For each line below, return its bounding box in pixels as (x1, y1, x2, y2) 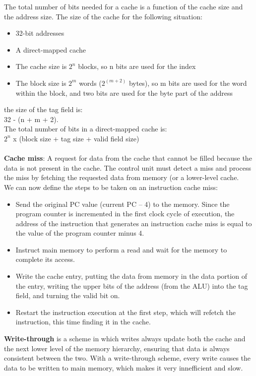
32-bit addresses (15, 28, 64, 38)
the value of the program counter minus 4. (15, 228, 144, 238)
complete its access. (15, 254, 75, 264)
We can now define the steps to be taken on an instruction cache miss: (4, 182, 218, 192)
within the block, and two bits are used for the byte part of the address (15, 87, 233, 98)
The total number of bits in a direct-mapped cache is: (4, 124, 167, 134)
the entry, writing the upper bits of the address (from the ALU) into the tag (15, 280, 248, 291)
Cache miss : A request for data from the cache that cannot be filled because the (4, 153, 252, 163)
